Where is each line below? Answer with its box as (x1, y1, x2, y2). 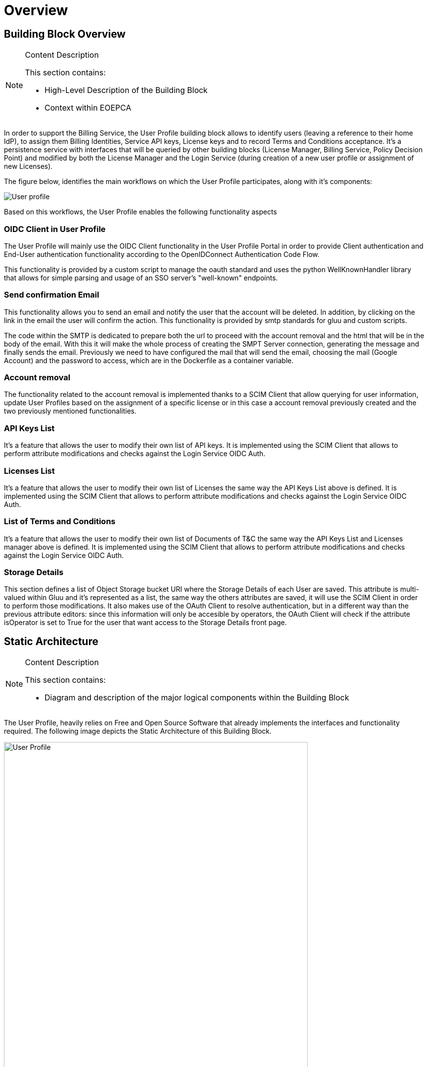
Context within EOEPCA (45, 103, 132, 113)
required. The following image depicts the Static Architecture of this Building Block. (4, 727, 272, 736)
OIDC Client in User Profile (4, 224, 106, 234)
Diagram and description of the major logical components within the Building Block (45, 693, 349, 703)
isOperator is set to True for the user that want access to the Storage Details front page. (4, 618, 287, 627)
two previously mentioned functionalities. (4, 407, 136, 416)
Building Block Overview (4, 27, 126, 40)
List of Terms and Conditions (4, 516, 116, 527)
